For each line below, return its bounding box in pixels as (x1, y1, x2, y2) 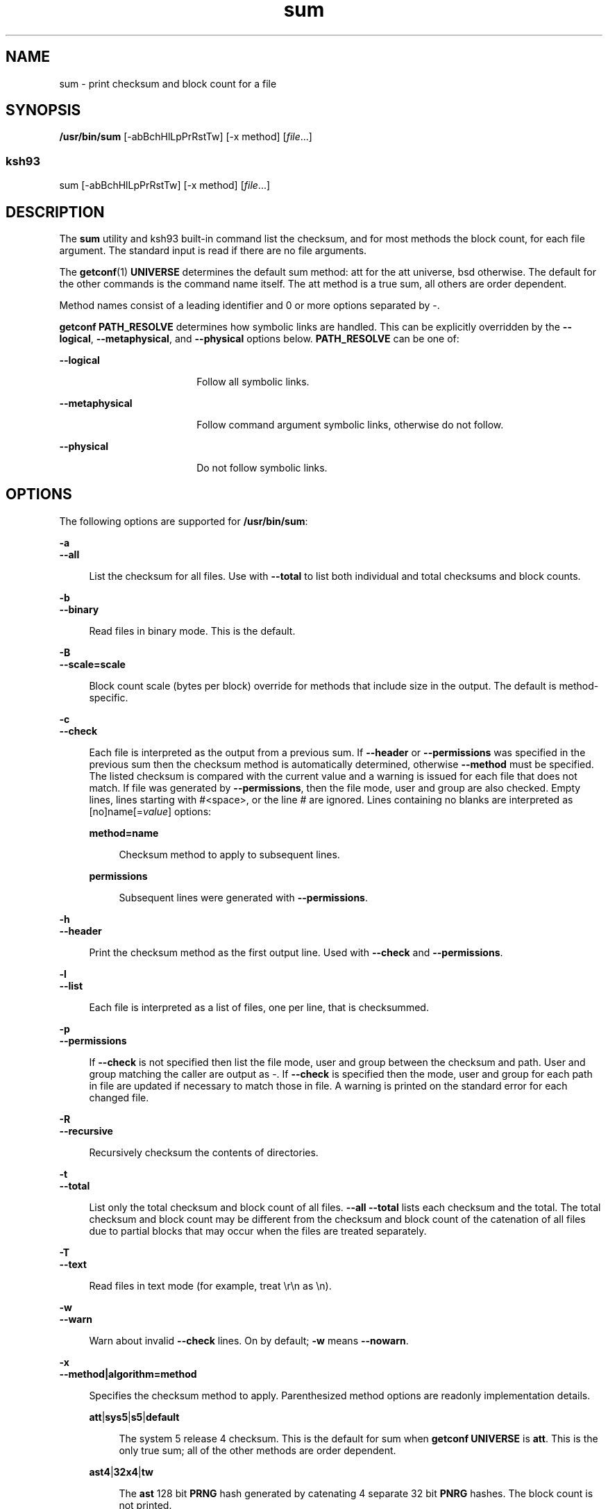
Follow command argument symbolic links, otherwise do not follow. (196, 419, 504, 431)
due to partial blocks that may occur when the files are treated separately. (89, 1224, 427, 1237)
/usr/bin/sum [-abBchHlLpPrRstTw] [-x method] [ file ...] (59, 131, 312, 143)
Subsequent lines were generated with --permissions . (119, 891, 369, 903)
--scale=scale (59, 658, 126, 670)
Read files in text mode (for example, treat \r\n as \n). (89, 1279, 332, 1292)
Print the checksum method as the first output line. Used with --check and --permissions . (89, 946, 503, 958)
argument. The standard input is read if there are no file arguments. (59, 244, 367, 257)
